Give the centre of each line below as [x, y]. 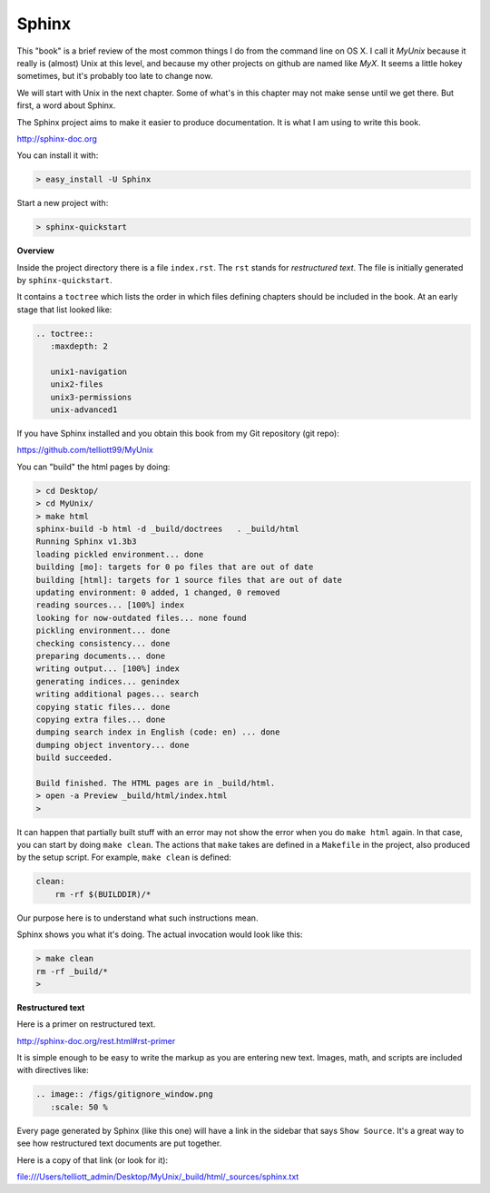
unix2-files [77, 385]
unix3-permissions [91, 397]
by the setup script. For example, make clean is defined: [124, 857]
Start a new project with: [63, 203]
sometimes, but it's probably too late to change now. [115, 76]
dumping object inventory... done [113, 745]
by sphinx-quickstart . [64, 280]
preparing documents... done [101, 656]
